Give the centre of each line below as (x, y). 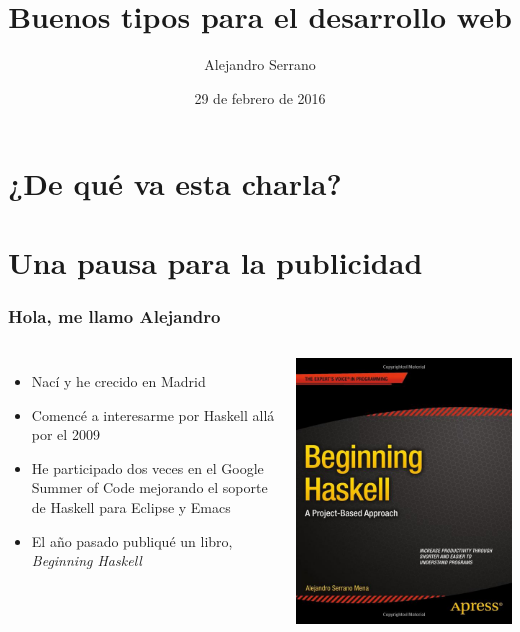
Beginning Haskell (86, 560)
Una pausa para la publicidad (215, 261)
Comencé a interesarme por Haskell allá (153, 414)
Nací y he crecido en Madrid (118, 381)
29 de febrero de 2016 (260, 97)
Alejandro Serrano (260, 64)
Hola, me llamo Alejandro (114, 315)
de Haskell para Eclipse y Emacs (131, 507)
